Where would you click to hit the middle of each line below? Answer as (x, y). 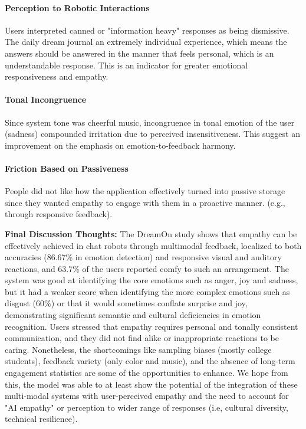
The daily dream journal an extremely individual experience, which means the (146, 42)
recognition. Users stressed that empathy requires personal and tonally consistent (152, 326)
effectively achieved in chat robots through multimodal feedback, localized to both (153, 245)
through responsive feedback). (59, 214)
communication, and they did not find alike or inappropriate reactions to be (142, 338)
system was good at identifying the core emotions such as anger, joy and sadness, (152, 280)
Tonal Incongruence (46, 99)
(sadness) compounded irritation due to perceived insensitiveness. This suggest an (152, 134)
